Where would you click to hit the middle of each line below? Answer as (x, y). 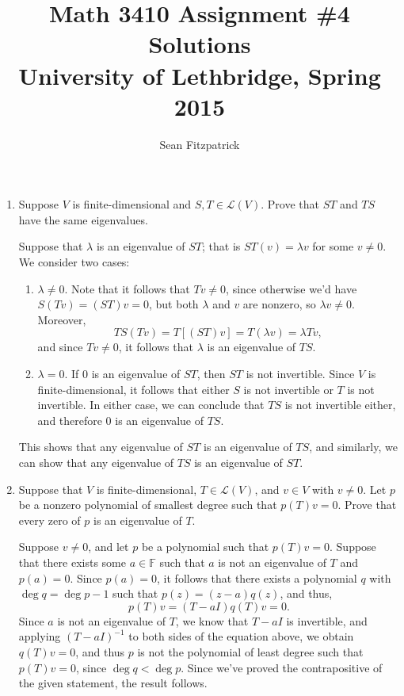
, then (211, 374)
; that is (221, 246)
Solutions (200, 44)
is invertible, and (327, 620)
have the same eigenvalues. (83, 219)
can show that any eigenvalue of (96, 462)
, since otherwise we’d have (292, 288)
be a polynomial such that (205, 547)
